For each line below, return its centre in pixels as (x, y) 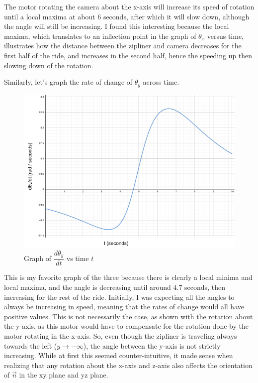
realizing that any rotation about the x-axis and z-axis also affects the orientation (128, 365)
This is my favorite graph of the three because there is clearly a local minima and (128, 277)
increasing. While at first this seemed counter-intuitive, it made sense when (119, 355)
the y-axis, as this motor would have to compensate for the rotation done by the (126, 326)
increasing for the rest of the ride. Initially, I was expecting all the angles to (119, 297)
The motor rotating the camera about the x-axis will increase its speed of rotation (129, 6)
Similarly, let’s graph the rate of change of (68, 82)
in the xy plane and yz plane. (64, 375)
